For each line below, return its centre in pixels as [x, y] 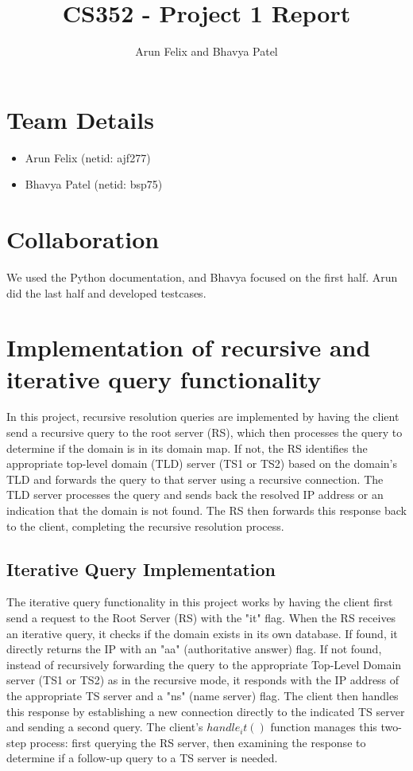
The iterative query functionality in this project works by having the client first [200, 602]
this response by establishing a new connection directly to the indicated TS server [206, 711]
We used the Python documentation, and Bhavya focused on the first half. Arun [202, 276]
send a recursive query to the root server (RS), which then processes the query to [205, 432]
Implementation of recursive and [189, 347]
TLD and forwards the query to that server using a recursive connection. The [195, 479]
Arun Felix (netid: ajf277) [88, 157]
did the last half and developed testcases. [106, 292]
